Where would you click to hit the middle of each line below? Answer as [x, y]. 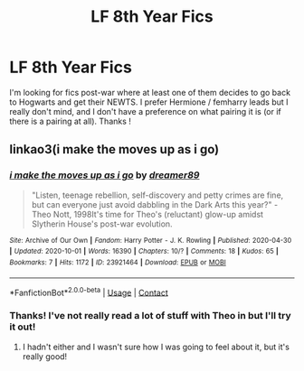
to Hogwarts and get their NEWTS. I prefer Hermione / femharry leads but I [149, 102]
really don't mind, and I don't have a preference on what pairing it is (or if [146, 111]
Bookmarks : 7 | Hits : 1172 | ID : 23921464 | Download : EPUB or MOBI [118, 262]
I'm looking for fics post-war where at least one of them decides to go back [150, 92]
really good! [45, 356]
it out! [23, 327]
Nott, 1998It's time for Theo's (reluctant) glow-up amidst [158, 214]
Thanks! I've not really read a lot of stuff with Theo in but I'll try [150, 316]
